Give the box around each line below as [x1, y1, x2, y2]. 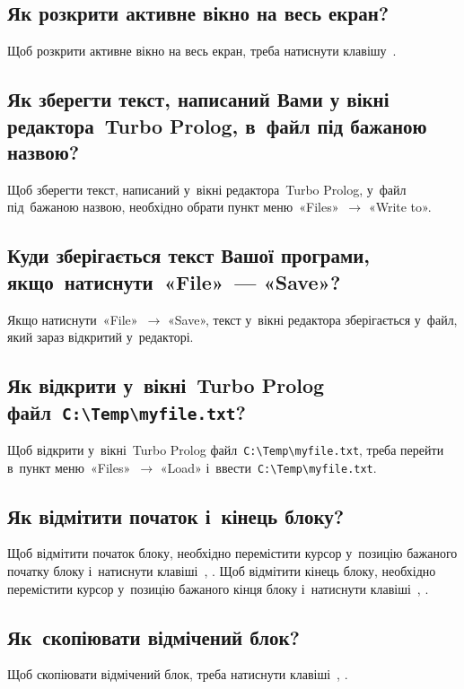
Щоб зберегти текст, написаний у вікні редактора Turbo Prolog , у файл [7, 179, 407, 198]
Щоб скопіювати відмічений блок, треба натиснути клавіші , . [7, 665, 348, 684]
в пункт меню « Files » [7, 458, 131, 476]
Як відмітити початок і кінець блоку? [7, 501, 345, 529]
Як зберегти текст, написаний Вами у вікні [7, 85, 390, 113]
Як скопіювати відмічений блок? [7, 623, 300, 650]
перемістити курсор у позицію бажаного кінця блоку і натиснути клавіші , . [7, 579, 429, 597]
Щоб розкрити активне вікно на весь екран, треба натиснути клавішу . [7, 41, 397, 60]
